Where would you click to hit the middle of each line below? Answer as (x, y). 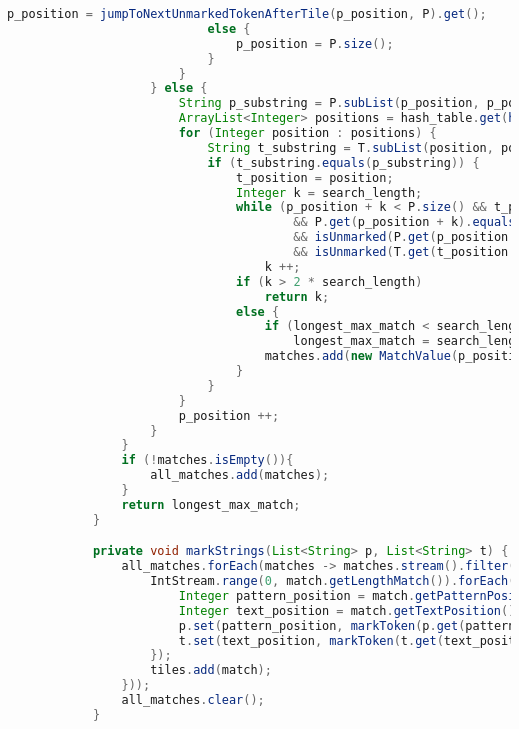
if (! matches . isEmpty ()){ (207, 460)
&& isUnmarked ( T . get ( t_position (401, 252)
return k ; (297, 296)
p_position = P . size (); (315, 43)
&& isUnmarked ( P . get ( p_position (401, 237)
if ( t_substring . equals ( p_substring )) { (343, 162)
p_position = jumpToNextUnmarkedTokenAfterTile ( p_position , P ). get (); (247, 14)
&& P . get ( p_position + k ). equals (404, 222)
